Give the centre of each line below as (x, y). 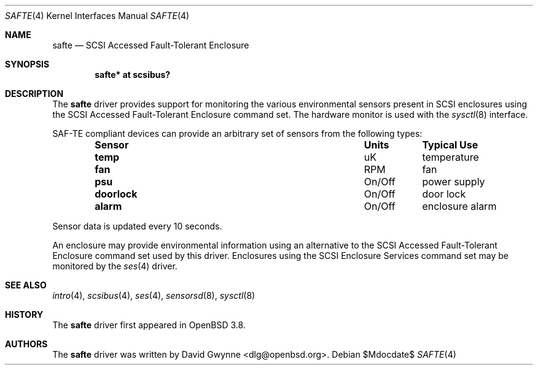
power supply (454, 182)
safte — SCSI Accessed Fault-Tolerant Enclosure (151, 45)
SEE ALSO (26, 285)
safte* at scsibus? (133, 75)
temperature (450, 157)
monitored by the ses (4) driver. (115, 266)
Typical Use (450, 145)
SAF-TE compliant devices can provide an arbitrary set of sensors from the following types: (237, 133)
